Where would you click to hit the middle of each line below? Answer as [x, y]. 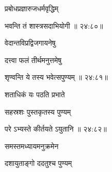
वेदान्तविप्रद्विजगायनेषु [30, 43]
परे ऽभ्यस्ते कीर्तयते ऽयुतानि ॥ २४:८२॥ [56, 129]
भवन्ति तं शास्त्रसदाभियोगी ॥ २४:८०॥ [54, 25]
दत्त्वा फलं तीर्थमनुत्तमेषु [33, 60]
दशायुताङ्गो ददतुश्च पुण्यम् [38, 163]
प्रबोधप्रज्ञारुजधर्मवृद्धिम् [32, 8]
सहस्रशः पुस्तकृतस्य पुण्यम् [38, 111]
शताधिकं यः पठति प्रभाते [35, 94]
